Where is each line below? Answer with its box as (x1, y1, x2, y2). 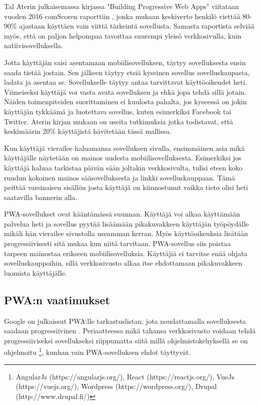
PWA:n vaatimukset (4, 292, 110, 307)
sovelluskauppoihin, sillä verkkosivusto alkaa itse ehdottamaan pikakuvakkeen (4, 258, 242, 268)
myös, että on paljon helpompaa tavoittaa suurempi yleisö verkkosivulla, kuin (4, 30, 241, 41)
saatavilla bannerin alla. (4, 191, 77, 202)
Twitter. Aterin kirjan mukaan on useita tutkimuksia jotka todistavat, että (4, 116, 233, 126)
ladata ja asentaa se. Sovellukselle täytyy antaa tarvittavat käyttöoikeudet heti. (4, 77, 247, 87)
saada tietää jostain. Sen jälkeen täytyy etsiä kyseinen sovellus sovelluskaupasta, (4, 67, 250, 77)
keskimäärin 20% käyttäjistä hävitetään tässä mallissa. (4, 126, 171, 136)
